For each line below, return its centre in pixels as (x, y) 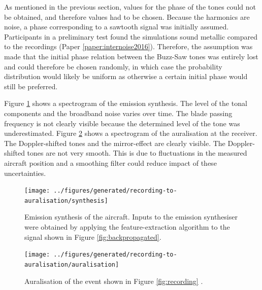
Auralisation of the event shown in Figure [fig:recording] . (114, 281)
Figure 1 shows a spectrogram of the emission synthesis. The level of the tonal (126, 103)
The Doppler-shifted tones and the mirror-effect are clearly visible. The (115, 143)
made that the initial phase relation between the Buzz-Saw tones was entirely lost (131, 56)
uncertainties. (25, 173)
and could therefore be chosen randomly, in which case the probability (113, 66)
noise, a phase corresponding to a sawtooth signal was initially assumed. (117, 27)
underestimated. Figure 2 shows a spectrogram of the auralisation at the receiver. (131, 133)
